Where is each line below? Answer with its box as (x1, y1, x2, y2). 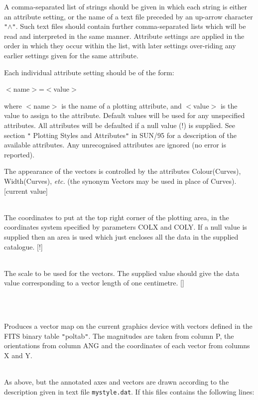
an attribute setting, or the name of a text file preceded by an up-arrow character (4, 11, 253, 21)
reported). (4, 149, 35, 159)
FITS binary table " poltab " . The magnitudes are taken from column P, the (4, 330, 234, 341)
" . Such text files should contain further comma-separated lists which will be (12, 21, 246, 31)
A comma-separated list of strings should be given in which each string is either (4, 1, 247, 11)
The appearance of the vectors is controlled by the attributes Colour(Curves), (4, 166, 241, 176)
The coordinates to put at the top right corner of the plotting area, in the (4, 212, 229, 222)
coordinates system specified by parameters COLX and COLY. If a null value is (4, 222, 247, 232)
